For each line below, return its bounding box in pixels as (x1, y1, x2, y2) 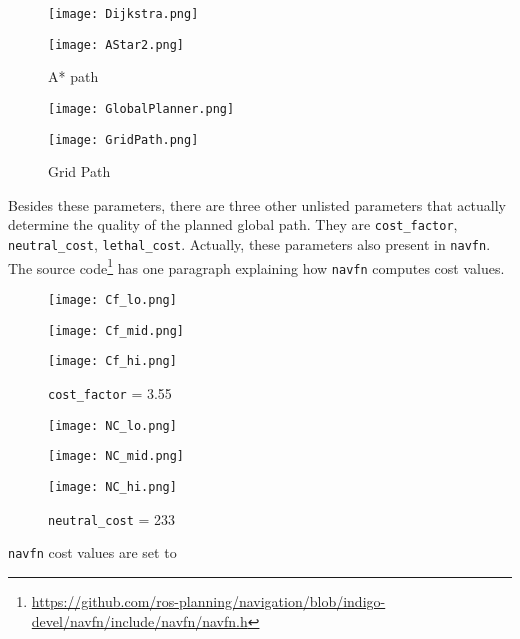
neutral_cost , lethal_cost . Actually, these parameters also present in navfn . (8, 234, 491, 255)
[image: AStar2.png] (48, 37, 185, 52)
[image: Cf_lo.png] (48, 293, 177, 308)
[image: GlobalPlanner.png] (48, 101, 235, 116)
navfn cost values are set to (8, 542, 177, 563)
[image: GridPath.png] (48, 132, 199, 147)
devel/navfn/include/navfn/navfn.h (31, 610, 248, 631)
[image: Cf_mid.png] (48, 323, 185, 338)
